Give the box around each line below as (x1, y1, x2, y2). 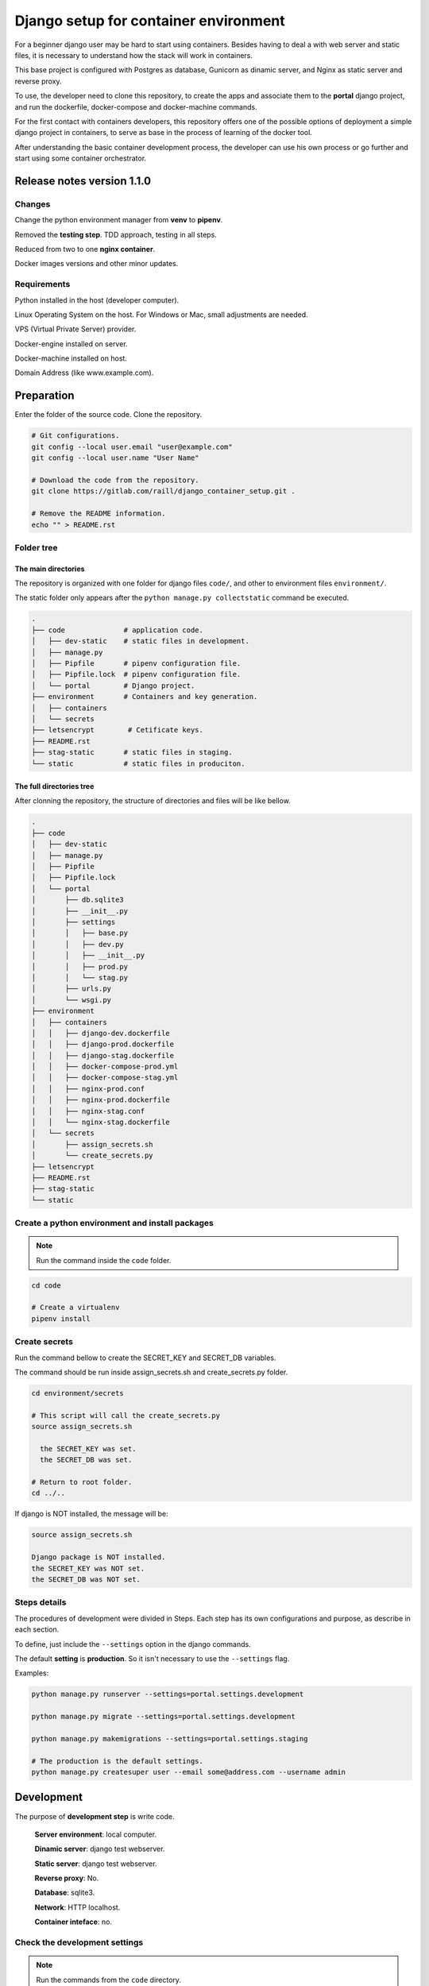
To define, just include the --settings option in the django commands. (14, 1639, 251, 1648)
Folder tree (14, 542, 58, 553)
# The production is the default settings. (31, 1756, 204, 1765)
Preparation (14, 389, 75, 403)
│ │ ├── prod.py (31, 962, 129, 971)
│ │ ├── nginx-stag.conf (31, 1107, 145, 1115)
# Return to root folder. (31, 1478, 133, 1487)
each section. (14, 1625, 60, 1634)
